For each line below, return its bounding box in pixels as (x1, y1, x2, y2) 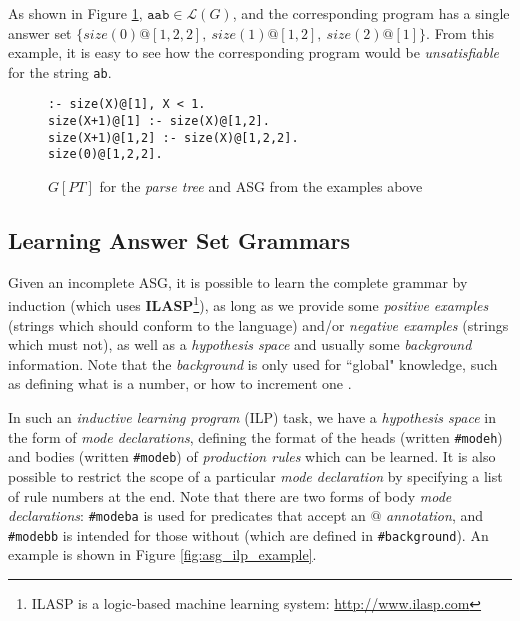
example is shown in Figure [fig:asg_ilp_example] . (8, 544, 317, 565)
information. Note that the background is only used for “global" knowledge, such (8, 353, 498, 374)
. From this (426, 22, 495, 43)
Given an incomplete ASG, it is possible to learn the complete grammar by (8, 271, 468, 292)
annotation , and (386, 505, 483, 526)
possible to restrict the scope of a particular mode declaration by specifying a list (8, 465, 503, 486)
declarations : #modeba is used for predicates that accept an (8, 505, 366, 526)
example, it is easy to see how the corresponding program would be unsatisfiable (8, 42, 499, 63)
